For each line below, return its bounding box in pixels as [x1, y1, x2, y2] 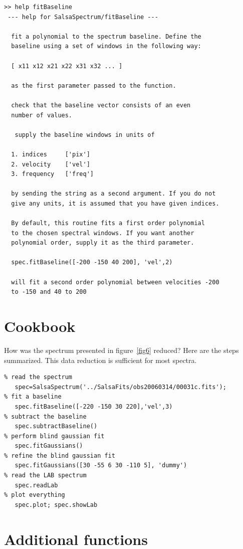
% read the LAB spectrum [4, 472, 87, 479]
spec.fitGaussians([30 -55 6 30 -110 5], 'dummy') [15, 462, 187, 469]
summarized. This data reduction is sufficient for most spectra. [4, 354, 197, 365]
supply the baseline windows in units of [15, 131, 155, 138]
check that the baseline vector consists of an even [11, 101, 191, 109]
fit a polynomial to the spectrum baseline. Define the [11, 33, 201, 40]
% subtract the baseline [4, 413, 87, 420]
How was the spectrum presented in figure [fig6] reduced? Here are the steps [4, 344, 239, 355]
